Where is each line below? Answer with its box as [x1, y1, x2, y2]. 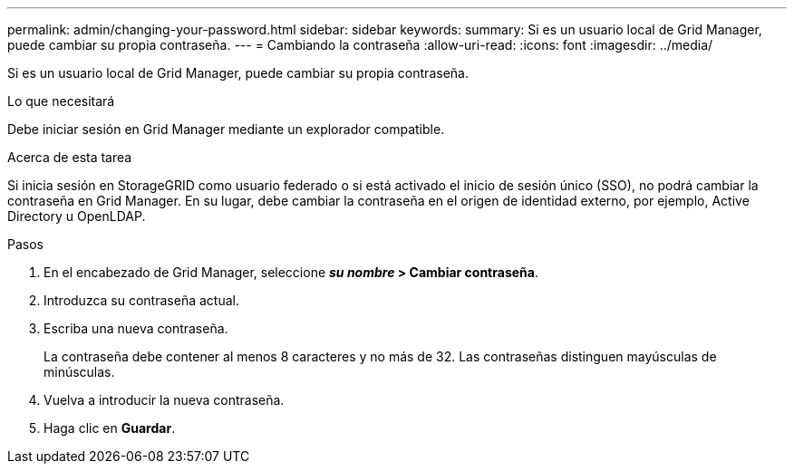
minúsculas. [44, 364, 115, 380]
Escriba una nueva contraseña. [44, 321, 228, 336]
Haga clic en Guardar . [44, 420, 176, 436]
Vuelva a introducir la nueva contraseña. [44, 392, 285, 408]
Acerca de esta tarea [7, 149, 132, 165]
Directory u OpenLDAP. [7, 208, 146, 224]
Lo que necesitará [7, 93, 115, 109]
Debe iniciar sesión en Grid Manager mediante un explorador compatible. [7, 121, 445, 137]
